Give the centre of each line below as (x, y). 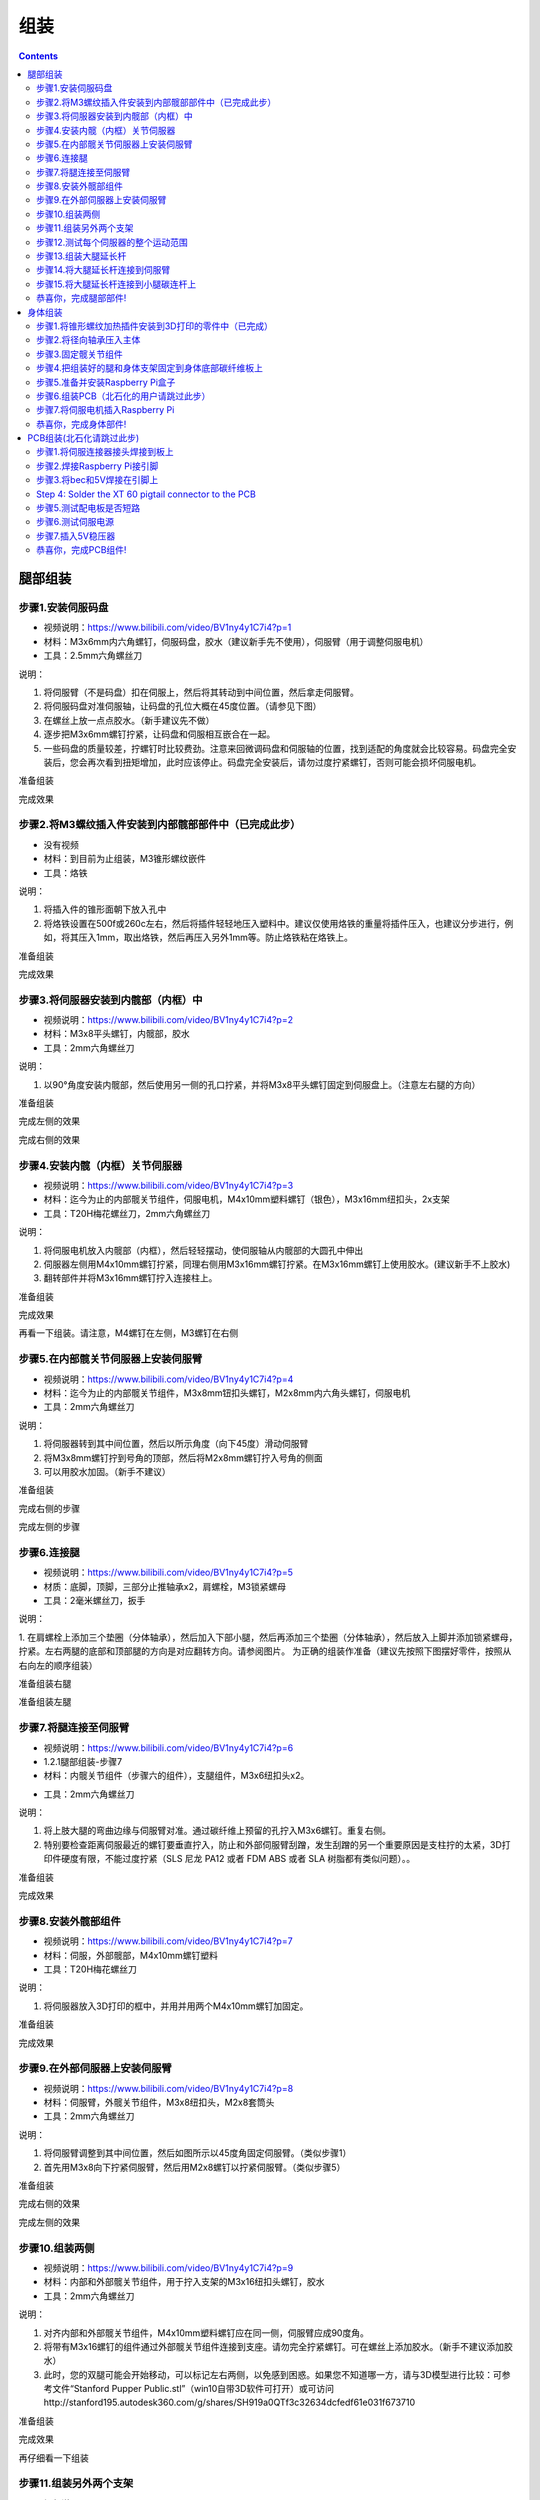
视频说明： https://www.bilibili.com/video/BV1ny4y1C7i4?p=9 (168, 2267)
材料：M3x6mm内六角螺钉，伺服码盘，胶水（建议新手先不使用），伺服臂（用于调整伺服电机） (236, 641)
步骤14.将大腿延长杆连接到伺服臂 (103, 270)
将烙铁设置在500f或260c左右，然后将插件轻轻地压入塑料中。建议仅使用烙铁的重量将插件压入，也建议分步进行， (274, 923)
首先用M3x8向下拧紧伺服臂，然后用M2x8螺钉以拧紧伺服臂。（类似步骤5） (194, 2167)
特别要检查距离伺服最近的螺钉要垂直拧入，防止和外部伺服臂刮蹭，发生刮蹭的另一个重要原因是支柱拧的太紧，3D (272, 1844)
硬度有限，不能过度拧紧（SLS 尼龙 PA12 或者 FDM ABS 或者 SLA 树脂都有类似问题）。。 (238, 1859)
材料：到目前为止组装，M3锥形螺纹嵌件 (125, 859)
